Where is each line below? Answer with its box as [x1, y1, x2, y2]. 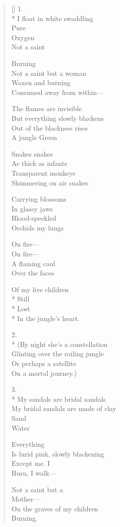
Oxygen [11, 32, 34, 42]
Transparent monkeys [11, 167, 76, 178]
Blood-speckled [11, 213, 56, 223]
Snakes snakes [11, 148, 53, 159]
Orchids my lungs [11, 222, 64, 232]
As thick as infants [11, 158, 67, 168]
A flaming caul [11, 258, 55, 268]
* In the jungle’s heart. [11, 313, 80, 323]
